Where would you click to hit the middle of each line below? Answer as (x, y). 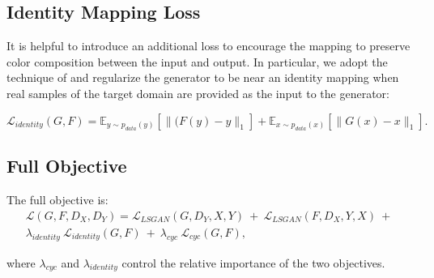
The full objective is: (57, 200)
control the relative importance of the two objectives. (253, 262)
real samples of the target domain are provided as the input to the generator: (198, 93)
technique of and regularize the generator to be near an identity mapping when (203, 77)
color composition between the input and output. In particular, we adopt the (197, 61)
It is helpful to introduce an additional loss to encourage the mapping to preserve (208, 46)
